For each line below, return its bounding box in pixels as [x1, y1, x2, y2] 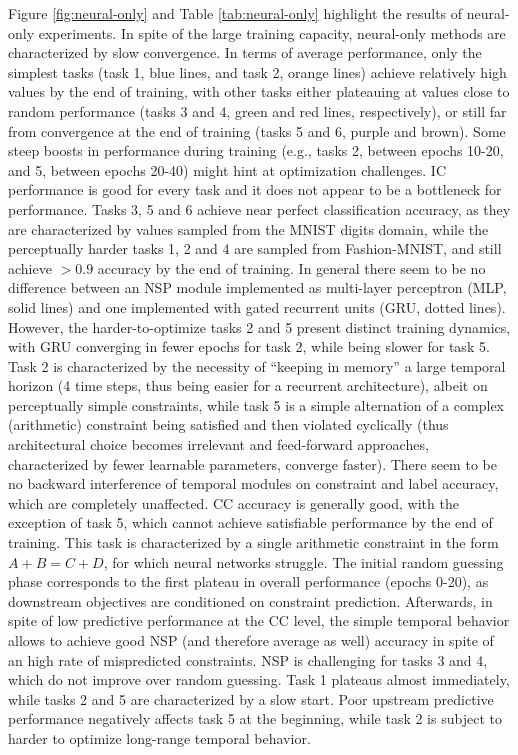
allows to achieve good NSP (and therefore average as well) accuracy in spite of [8, 630, 494, 650]
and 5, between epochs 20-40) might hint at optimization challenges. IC [8, 159, 447, 180]
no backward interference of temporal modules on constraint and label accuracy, [8, 473, 499, 494]
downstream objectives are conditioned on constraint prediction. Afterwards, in [8, 590, 493, 611]
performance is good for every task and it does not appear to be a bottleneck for [8, 179, 502, 200]
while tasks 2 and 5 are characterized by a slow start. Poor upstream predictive [8, 688, 494, 709]
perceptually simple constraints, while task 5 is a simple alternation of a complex [8, 394, 505, 415]
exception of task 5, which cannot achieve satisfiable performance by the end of [8, 512, 493, 533]
